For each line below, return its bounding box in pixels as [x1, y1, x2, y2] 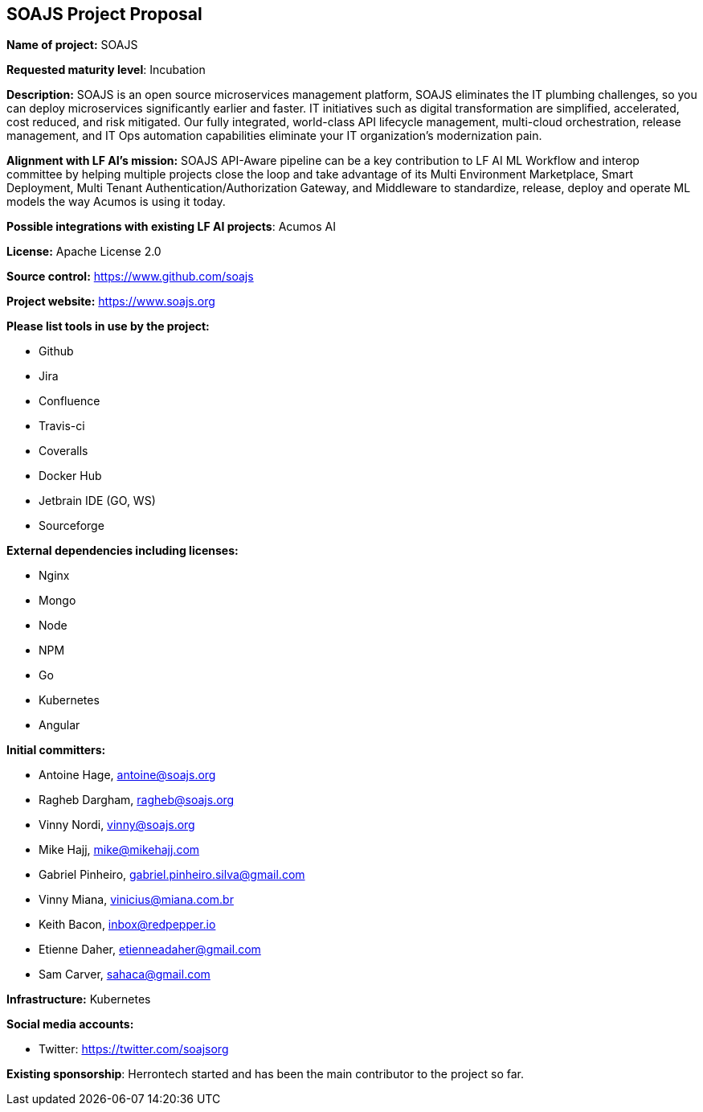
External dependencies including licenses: [6, 544, 239, 558]
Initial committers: [6, 743, 106, 757]
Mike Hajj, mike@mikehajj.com [39, 843, 200, 857]
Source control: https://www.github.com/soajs [6, 269, 254, 284]
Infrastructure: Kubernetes [6, 992, 151, 1007]
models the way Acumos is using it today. [6, 195, 226, 209]
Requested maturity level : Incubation [6, 63, 206, 77]
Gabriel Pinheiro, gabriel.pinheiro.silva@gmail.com [39, 868, 305, 882]
